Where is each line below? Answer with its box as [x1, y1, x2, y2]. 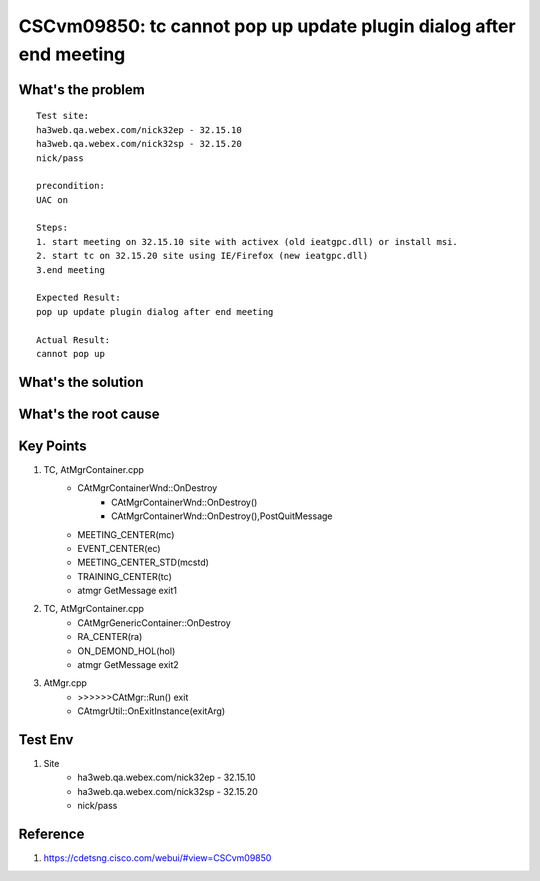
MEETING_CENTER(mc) [77, 528, 175, 540]
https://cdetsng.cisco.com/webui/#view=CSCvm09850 [43, 852, 272, 864]
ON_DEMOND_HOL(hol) [77, 645, 176, 657]
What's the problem [18, 81, 145, 98]
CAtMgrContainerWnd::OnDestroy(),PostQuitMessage [111, 510, 334, 522]
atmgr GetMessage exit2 [77, 659, 179, 671]
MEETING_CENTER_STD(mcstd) [77, 556, 210, 569]
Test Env [18, 731, 74, 748]
